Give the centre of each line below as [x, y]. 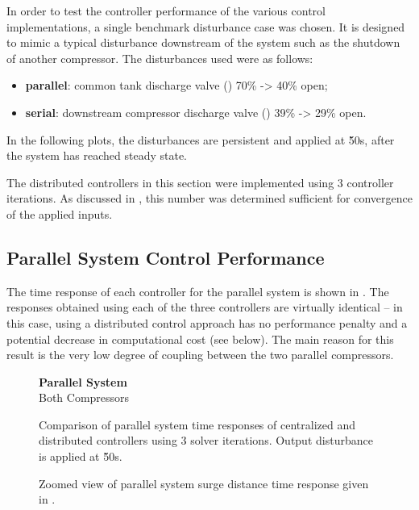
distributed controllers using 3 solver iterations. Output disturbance [206, 440]
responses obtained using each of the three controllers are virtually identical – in [205, 307]
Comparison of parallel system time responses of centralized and [197, 424]
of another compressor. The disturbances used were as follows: [160, 58]
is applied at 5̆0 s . [81, 456]
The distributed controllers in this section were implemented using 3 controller [200, 182]
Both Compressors [84, 397]
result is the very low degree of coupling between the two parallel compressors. [200, 355]
